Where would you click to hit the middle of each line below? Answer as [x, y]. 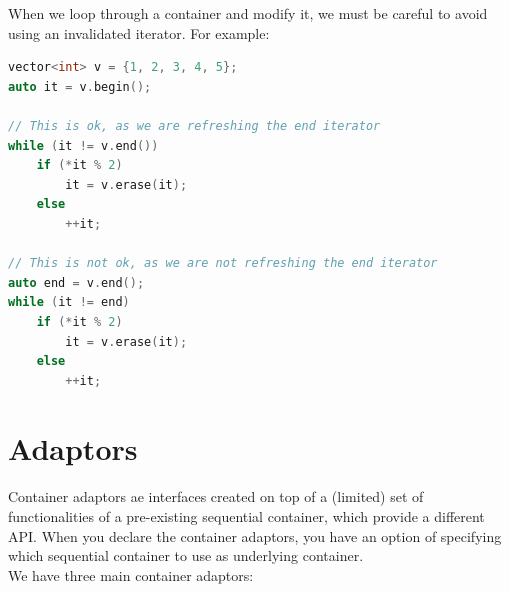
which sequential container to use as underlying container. [186, 555]
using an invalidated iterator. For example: [139, 32]
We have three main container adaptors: [131, 574]
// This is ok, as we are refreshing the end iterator [194, 125]
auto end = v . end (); [76, 282]
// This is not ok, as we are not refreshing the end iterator [223, 263]
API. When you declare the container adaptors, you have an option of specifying [255, 535]
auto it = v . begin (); [80, 86]
